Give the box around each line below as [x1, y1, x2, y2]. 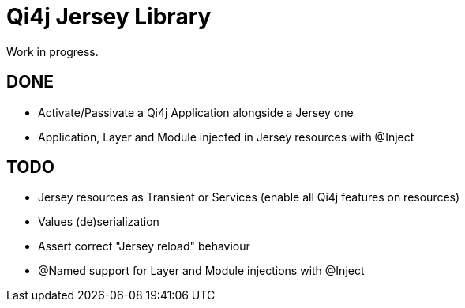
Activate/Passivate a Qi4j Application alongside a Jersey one [38, 105, 354, 119]
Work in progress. [6, 44, 99, 58]
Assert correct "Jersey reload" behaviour [38, 239, 250, 254]
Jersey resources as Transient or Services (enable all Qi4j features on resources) [38, 190, 460, 205]
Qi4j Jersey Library [6, 3, 212, 30]
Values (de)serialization [38, 215, 159, 229]
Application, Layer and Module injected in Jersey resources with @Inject [38, 130, 414, 144]
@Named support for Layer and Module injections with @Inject [38, 264, 365, 278]
